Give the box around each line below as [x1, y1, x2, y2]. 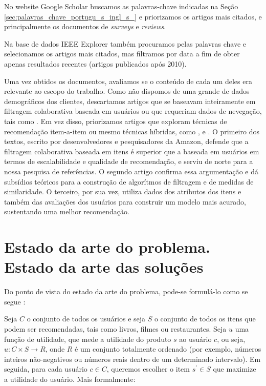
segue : [4, 296, 26, 307]
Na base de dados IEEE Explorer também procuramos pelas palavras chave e [4, 38, 247, 49]
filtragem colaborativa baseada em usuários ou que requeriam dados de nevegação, [4, 106, 262, 116]
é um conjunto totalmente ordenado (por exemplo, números [75, 343, 261, 354]
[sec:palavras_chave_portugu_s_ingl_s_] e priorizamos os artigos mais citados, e [4, 11, 262, 22]
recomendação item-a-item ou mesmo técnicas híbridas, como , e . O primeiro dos [4, 126, 259, 136]
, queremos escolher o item [106, 363, 190, 374]
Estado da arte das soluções [4, 256, 204, 277]
